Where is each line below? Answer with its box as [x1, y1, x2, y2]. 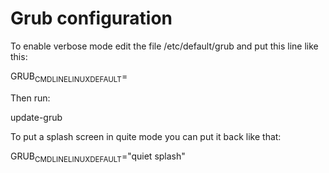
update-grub [10, 111, 63, 123]
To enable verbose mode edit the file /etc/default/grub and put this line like [10, 40, 319, 52]
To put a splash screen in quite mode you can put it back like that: [10, 130, 282, 142]
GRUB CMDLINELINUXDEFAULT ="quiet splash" [10, 150, 186, 164]
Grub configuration [10, 7, 173, 30]
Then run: [10, 92, 51, 104]
